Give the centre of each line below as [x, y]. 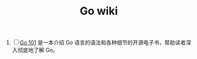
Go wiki [99, 11]
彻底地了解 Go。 [38, 50]
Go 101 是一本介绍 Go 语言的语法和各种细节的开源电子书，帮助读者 [103, 43]
